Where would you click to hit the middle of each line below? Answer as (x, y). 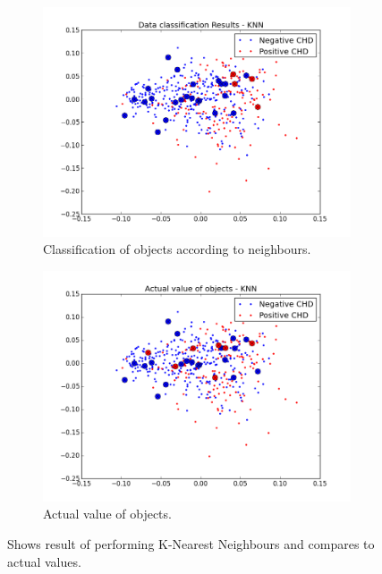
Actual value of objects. (107, 514)
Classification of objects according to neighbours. (177, 249)
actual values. (44, 561)
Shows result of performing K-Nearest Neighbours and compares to (191, 544)
